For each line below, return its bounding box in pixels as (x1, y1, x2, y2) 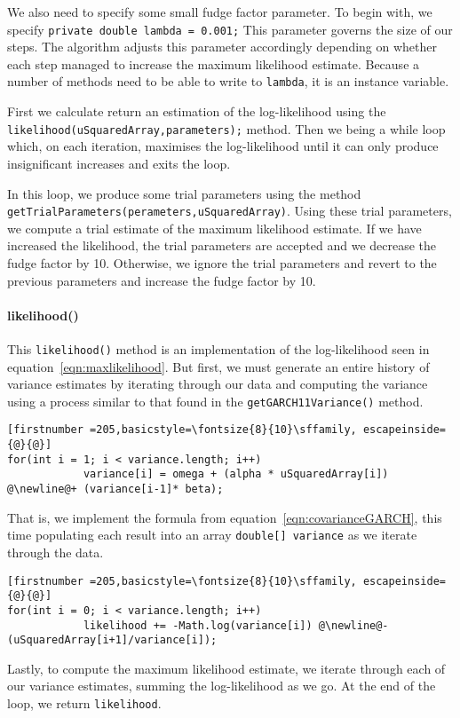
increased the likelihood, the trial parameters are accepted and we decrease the (7, 236, 437, 255)
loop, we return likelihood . (7, 694, 162, 713)
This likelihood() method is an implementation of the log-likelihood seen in (7, 339, 430, 358)
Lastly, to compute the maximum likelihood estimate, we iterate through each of (7, 659, 446, 677)
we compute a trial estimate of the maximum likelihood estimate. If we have (7, 218, 422, 237)
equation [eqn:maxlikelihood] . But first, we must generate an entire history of (7, 357, 430, 375)
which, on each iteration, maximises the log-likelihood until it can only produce (7, 137, 439, 155)
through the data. (7, 542, 104, 561)
